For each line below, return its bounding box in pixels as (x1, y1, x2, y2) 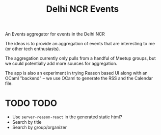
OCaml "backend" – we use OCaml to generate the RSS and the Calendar (5, 75, 153, 81)
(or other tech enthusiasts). (5, 46, 60, 52)
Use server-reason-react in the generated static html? (12, 114, 123, 120)
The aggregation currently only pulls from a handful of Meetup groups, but (5, 55, 156, 61)
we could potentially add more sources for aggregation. (5, 60, 118, 67)
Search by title (12, 119, 42, 125)
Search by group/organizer (12, 124, 67, 131)
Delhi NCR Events (46, 3, 119, 15)
